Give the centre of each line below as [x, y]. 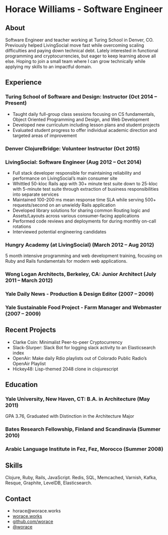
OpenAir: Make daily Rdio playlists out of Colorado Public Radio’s [79, 358]
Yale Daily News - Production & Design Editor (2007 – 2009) [80, 294]
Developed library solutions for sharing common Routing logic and [81, 210]
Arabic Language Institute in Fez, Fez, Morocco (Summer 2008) [84, 449]
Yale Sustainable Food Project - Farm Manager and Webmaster [83, 307]
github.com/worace [33, 521]
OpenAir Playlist [29, 363]
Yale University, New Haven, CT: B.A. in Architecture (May [77, 399]
